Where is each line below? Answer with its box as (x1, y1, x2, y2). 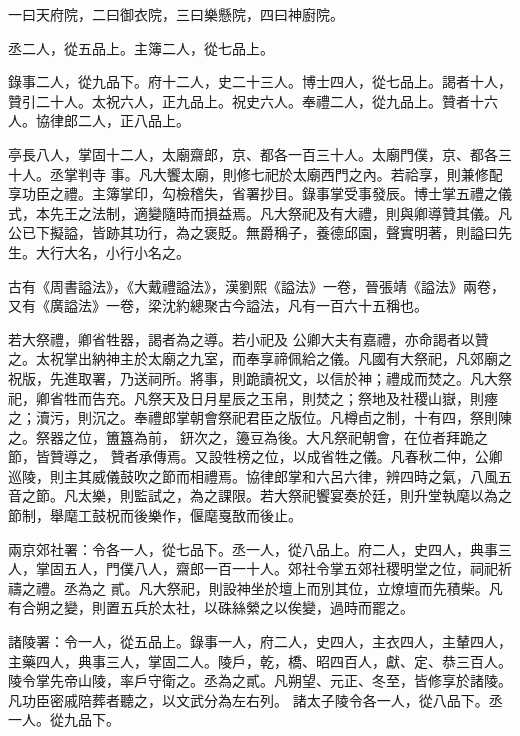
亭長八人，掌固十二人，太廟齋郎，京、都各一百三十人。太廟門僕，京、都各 (8, 143, 498, 164)
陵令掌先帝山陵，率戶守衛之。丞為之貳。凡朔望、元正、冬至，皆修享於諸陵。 (8, 670, 512, 691)
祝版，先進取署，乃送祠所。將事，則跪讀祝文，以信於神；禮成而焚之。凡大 (8, 367, 498, 388)
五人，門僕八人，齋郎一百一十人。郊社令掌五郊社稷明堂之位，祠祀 (63, 558, 498, 579)
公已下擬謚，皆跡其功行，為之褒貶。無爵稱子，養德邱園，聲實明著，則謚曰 (8, 222, 498, 243)
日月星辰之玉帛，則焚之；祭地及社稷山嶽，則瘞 (189, 387, 498, 408)
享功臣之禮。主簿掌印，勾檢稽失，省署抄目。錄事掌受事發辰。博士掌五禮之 (8, 183, 498, 204)
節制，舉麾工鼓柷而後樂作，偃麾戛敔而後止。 (8, 505, 302, 526)
